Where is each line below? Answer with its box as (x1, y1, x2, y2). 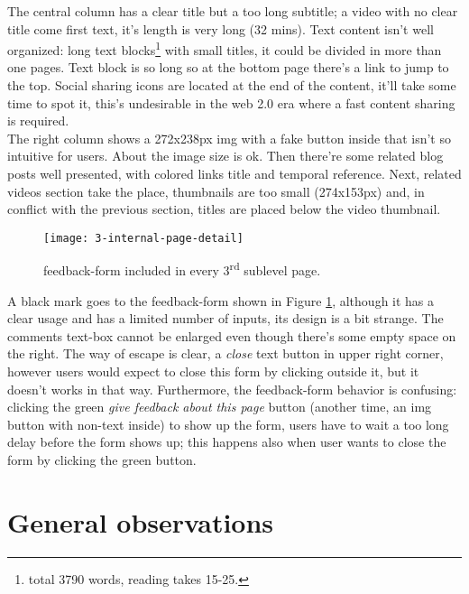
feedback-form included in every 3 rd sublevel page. (43, 258, 321, 280)
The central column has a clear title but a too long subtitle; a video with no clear (7, 2, 458, 20)
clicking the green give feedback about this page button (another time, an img (7, 397, 432, 416)
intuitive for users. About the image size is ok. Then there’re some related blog (7, 146, 444, 165)
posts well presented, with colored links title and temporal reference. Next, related (7, 164, 462, 182)
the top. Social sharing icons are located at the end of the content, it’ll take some (7, 76, 456, 95)
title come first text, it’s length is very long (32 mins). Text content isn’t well (7, 19, 434, 38)
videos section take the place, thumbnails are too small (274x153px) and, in (7, 181, 425, 200)
